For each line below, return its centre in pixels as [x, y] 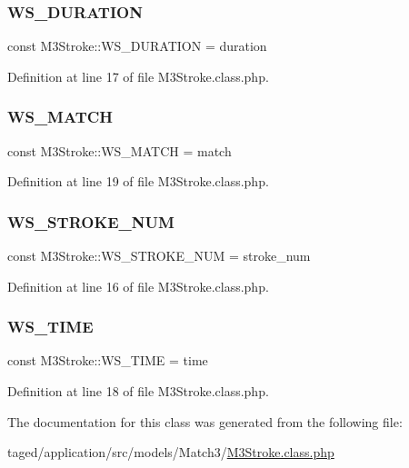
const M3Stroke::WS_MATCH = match [120, 150]
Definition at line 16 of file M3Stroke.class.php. [138, 286]
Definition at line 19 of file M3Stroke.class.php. [138, 181]
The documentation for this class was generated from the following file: [205, 421]
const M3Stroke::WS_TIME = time [108, 360]
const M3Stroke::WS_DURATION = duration [137, 46]
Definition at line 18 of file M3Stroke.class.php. [138, 391]
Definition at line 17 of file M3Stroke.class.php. [138, 76]
